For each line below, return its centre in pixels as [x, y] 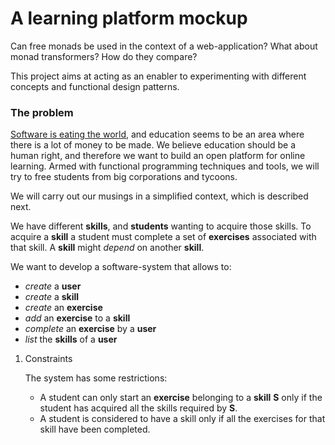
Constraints [48, 359]
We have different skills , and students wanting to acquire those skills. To [161, 226]
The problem [42, 112]
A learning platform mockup [129, 18]
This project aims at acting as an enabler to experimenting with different [158, 76]
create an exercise [63, 308]
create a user [53, 286]
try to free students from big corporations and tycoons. [124, 177]
